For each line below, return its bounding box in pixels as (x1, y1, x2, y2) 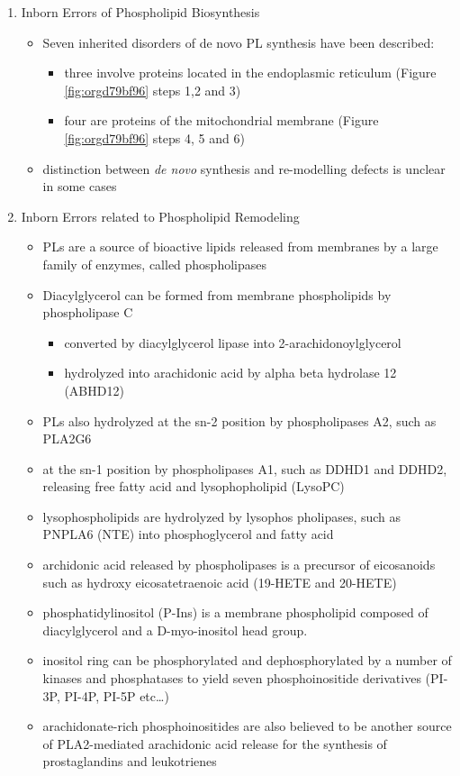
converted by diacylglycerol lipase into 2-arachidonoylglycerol (64, 333, 401, 351)
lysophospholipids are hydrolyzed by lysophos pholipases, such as (42, 507, 401, 525)
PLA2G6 (42, 429, 92, 448)
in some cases (42, 177, 117, 196)
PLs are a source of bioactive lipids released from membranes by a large (42, 237, 438, 256)
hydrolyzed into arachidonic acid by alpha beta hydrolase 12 (64, 363, 397, 382)
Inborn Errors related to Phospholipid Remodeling (21, 206, 300, 225)
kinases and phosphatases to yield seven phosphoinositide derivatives (42, 669, 421, 688)
